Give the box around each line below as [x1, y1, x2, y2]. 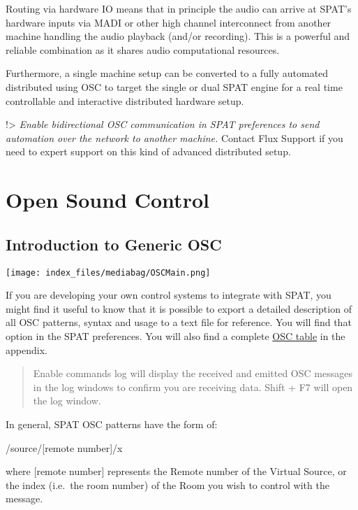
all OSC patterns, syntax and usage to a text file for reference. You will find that [6, 315, 352, 330]
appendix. [6, 342, 47, 357]
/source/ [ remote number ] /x [6, 440, 123, 455]
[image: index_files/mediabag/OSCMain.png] [6, 267, 211, 278]
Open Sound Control [6, 185, 209, 214]
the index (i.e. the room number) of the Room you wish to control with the [6, 477, 329, 492]
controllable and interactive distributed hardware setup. [6, 93, 244, 108]
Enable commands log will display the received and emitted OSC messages [33, 366, 352, 381]
